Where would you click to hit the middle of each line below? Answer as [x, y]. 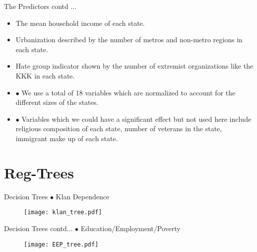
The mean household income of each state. [80, 23]
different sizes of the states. [57, 102]
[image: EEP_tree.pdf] [61, 244]
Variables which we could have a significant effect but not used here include [136, 119]
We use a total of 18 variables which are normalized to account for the [128, 92]
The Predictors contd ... [40, 6]
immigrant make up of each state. [67, 138]
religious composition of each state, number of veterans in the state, [119, 128]
